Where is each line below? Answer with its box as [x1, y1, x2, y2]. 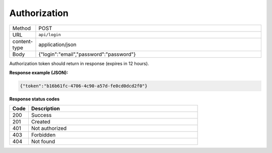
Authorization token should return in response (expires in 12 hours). [9, 60, 150, 66]
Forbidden [31, 131, 56, 138]
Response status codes [9, 96, 60, 102]
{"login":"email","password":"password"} [38, 51, 136, 58]
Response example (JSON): [9, 69, 69, 75]
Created [31, 118, 50, 125]
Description [31, 105, 60, 112]
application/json [38, 41, 77, 48]
